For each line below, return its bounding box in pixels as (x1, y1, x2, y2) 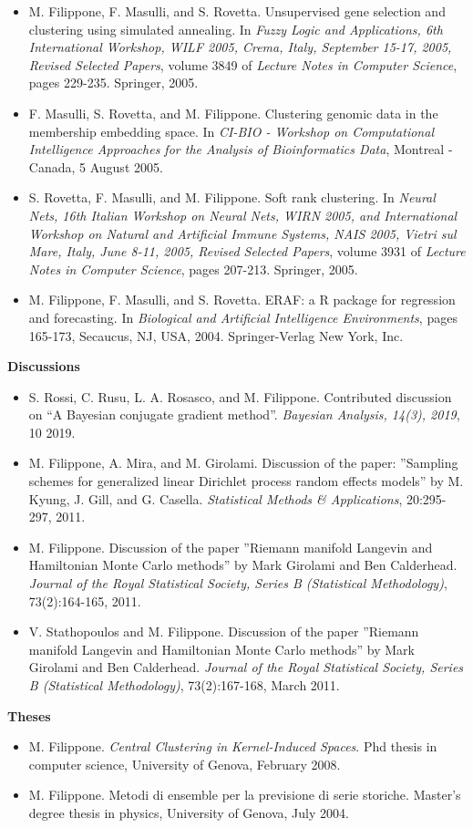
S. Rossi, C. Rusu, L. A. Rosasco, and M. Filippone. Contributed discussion (28, 387, 452, 406)
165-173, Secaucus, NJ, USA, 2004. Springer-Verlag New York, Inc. (28, 326, 404, 345)
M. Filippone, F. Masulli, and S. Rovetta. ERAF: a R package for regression (28, 290, 456, 309)
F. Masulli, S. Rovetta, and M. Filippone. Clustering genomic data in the (28, 103, 438, 122)
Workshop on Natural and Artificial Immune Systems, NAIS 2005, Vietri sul (28, 223, 457, 243)
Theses (7, 706, 51, 725)
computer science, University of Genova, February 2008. (28, 754, 341, 773)
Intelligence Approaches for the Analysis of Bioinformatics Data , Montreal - (28, 140, 453, 159)
